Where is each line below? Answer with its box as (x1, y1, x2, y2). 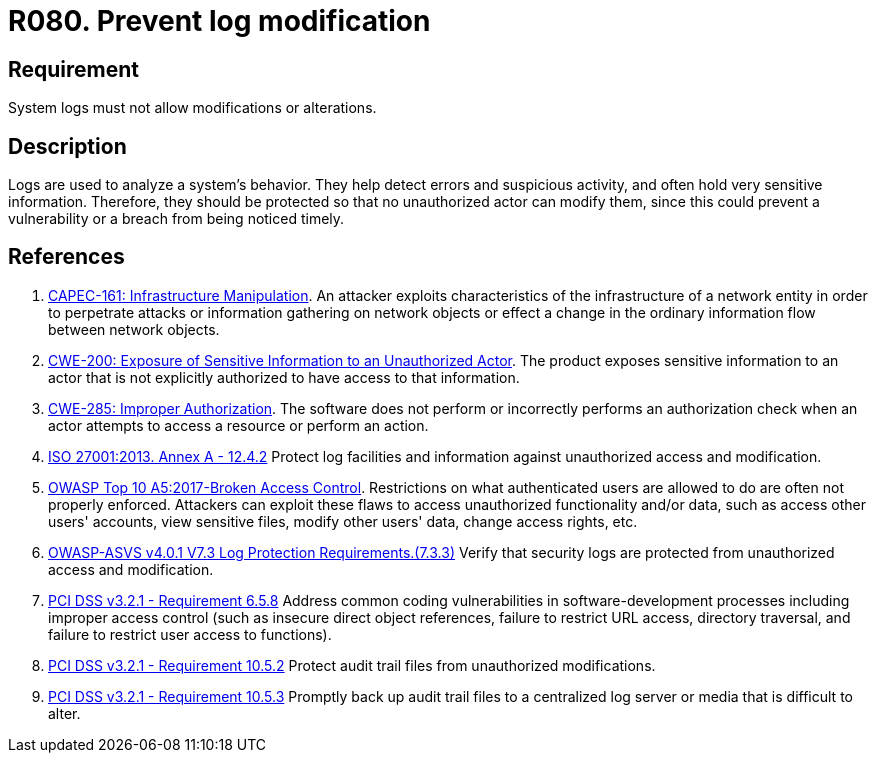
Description (8, 133, 127, 159)
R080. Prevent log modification (8, 4, 431, 38)
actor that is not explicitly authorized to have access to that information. (48, 368, 520, 386)
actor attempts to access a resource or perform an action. (48, 416, 429, 434)
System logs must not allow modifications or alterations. (8, 99, 377, 117)
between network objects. (48, 320, 220, 338)
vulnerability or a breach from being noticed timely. (8, 210, 345, 228)
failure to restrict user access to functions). (48, 625, 332, 643)
